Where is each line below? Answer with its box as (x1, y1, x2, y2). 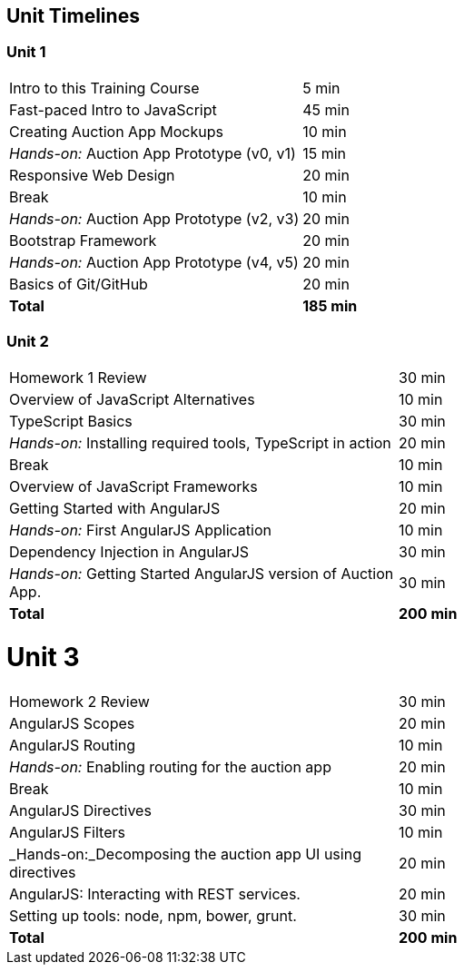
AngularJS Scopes (9, 714, 135, 733)
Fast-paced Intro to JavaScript (9, 100, 217, 119)
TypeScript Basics (9, 411, 133, 430)
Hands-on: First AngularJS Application (9, 520, 271, 539)
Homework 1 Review (9, 368, 147, 387)
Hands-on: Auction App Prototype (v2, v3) (9, 209, 300, 228)
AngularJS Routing (9, 736, 136, 755)
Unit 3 (6, 642, 80, 673)
